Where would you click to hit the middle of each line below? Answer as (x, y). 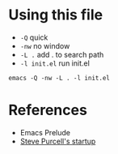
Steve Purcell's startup (58, 141)
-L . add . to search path (62, 54)
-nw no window (45, 45)
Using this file (56, 15)
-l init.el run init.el (55, 63)
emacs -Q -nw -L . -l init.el (59, 78)
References (48, 110)
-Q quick (34, 37)
